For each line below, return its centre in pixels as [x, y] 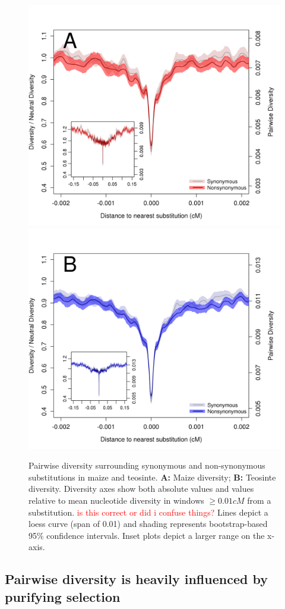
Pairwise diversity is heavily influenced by [136, 579]
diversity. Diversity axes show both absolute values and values [141, 489]
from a [259, 500]
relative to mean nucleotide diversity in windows [116, 500]
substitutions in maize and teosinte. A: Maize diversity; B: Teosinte [152, 477]
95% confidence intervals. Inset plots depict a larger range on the [147, 535]
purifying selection [63, 596]
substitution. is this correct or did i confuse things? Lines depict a [148, 512]
